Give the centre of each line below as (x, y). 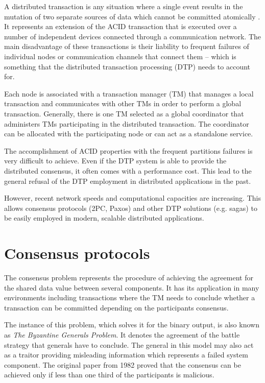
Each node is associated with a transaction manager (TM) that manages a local (129, 93)
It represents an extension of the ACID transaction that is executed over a (121, 26)
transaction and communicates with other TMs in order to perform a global (123, 103)
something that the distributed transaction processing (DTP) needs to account (127, 66)
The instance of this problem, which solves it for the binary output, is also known (132, 325)
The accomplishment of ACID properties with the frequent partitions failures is (128, 150)
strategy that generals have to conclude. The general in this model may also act (129, 344)
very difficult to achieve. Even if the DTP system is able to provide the (115, 161)
